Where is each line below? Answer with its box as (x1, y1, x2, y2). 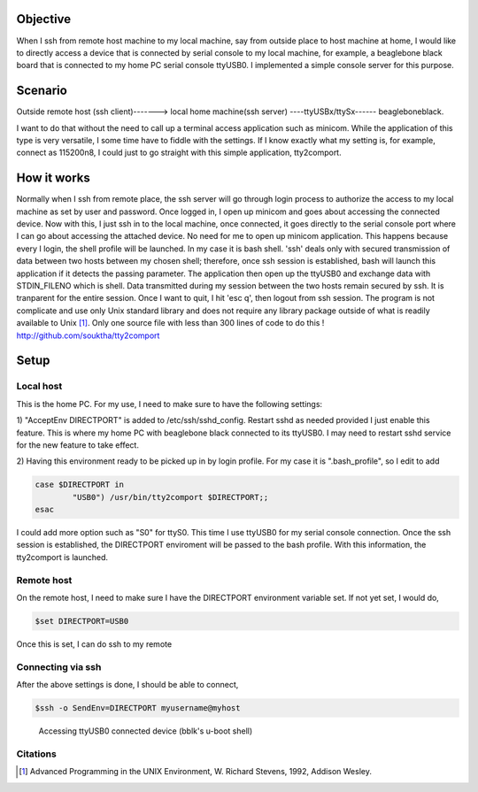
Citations (16, 748, 57, 760)
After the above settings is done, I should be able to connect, (16, 680, 239, 690)
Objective (16, 12, 72, 27)
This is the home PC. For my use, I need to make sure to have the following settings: (16, 398, 323, 409)
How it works (16, 171, 90, 186)
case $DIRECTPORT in (35, 480, 124, 490)
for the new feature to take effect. (16, 439, 139, 450)
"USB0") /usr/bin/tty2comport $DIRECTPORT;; (72, 492, 269, 502)
